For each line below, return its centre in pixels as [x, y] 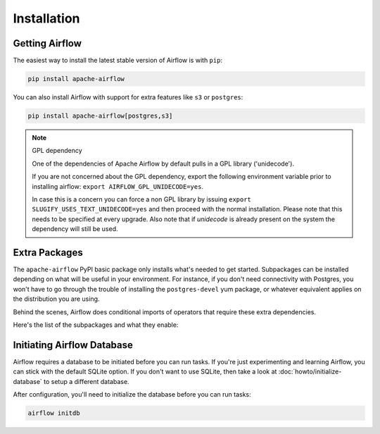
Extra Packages [48, 253]
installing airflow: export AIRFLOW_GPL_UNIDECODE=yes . [118, 186]
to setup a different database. [86, 381]
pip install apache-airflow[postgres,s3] [100, 116]
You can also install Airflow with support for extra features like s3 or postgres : [128, 97]
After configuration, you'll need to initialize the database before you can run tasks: [132, 395]
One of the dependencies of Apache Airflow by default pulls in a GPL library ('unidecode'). [163, 163]
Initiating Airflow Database [73, 345]
